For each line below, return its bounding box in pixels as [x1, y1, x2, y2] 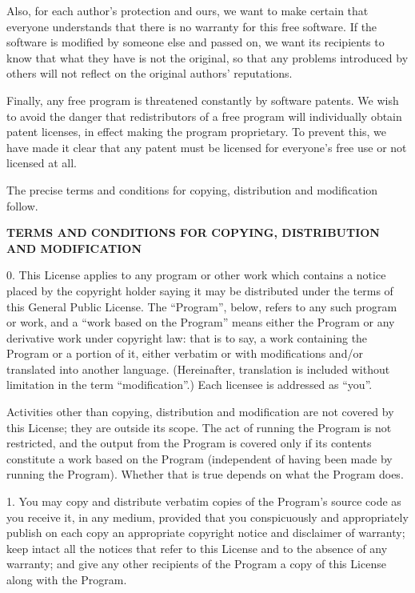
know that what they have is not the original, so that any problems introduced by [6, 49, 409, 66]
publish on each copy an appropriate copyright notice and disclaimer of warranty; [6, 524, 405, 541]
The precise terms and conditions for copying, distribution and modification [6, 181, 378, 198]
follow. [6, 197, 38, 214]
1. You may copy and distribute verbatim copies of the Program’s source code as [6, 493, 401, 510]
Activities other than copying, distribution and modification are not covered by [6, 403, 394, 420]
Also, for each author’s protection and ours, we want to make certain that [6, 2, 369, 18]
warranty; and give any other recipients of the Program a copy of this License [6, 555, 386, 572]
